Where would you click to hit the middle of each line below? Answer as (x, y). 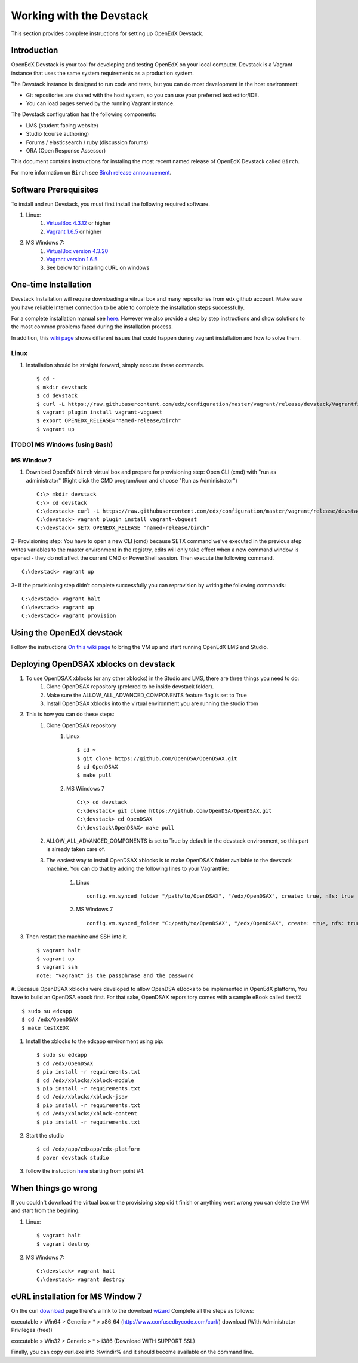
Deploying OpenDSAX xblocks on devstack (93, 664)
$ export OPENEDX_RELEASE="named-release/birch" (109, 421)
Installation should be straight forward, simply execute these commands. (115, 365)
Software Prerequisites (55, 189)
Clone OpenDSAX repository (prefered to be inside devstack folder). (130, 687)
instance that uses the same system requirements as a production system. (102, 73)
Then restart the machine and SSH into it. (77, 937)
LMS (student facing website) (62, 125)
